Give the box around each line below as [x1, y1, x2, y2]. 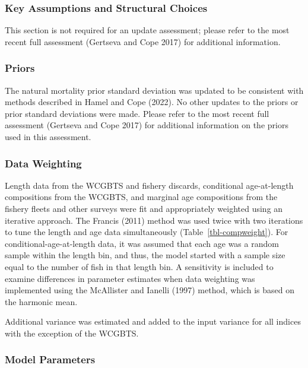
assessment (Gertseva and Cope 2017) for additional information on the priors [5, 119, 288, 131]
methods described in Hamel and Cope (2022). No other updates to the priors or [5, 96, 299, 108]
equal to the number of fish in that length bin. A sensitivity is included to [5, 260, 274, 272]
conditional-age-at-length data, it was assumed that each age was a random [5, 237, 279, 249]
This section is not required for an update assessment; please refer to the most [5, 24, 290, 36]
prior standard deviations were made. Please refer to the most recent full [5, 107, 269, 119]
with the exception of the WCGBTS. [5, 326, 139, 339]
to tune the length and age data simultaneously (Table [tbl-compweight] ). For [5, 226, 288, 238]
